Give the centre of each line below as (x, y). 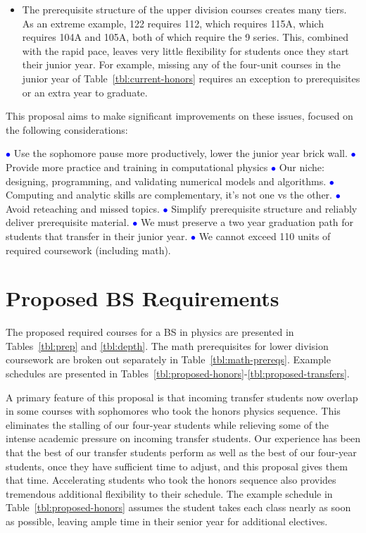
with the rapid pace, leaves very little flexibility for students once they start (185, 50)
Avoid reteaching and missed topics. (83, 208)
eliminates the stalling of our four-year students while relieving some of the (168, 424)
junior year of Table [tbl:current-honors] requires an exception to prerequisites (191, 78)
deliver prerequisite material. (68, 222)
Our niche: (302, 167)
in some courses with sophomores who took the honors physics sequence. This (173, 411)
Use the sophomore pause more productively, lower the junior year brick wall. (181, 153)
